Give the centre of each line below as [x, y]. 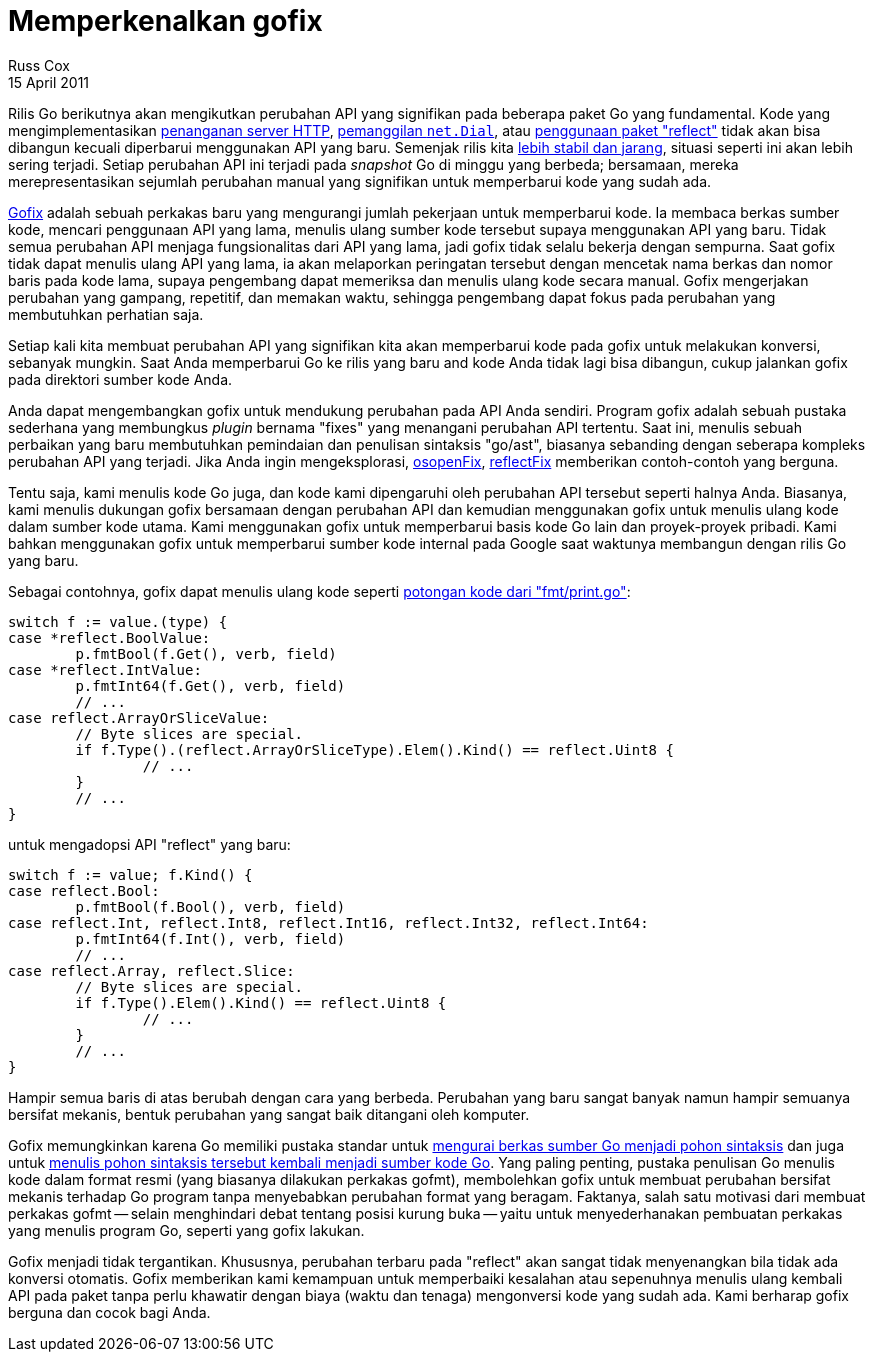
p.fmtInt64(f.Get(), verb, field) [210, 685]
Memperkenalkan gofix [165, 21]
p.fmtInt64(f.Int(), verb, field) [210, 938]
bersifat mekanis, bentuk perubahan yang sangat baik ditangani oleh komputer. [269, 1114]
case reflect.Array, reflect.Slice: [151, 970]
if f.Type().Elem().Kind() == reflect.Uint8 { [261, 1002]
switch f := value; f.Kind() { [130, 874]
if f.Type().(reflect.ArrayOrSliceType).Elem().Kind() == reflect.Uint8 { [374, 749]
